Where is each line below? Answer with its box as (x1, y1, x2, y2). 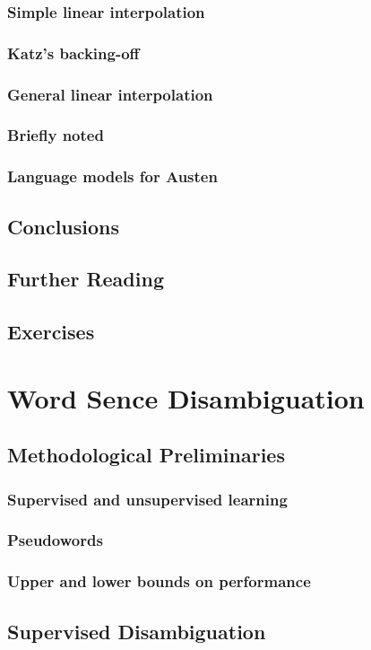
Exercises (7, 318, 95, 346)
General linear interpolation (7, 83, 213, 105)
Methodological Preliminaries (7, 441, 285, 469)
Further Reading (7, 265, 164, 293)
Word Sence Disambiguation (7, 379, 365, 416)
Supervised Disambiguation (7, 617, 266, 645)
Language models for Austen (7, 165, 218, 188)
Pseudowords (7, 529, 103, 551)
